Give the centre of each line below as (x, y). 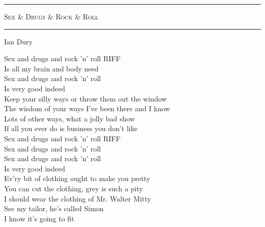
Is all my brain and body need (51, 68)
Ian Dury (18, 41)
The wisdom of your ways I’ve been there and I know (87, 108)
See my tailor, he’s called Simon (54, 208)
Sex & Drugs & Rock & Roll (51, 16)
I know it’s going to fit (39, 218)
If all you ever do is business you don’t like (71, 128)
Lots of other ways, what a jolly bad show (70, 118)
